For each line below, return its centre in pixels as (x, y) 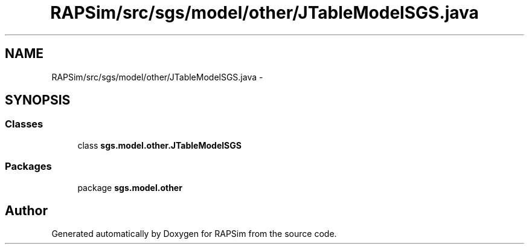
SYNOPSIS (38, 100)
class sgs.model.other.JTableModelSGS (159, 145)
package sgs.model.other (130, 187)
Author (26, 210)
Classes (24, 124)
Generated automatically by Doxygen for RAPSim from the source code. (194, 234)
